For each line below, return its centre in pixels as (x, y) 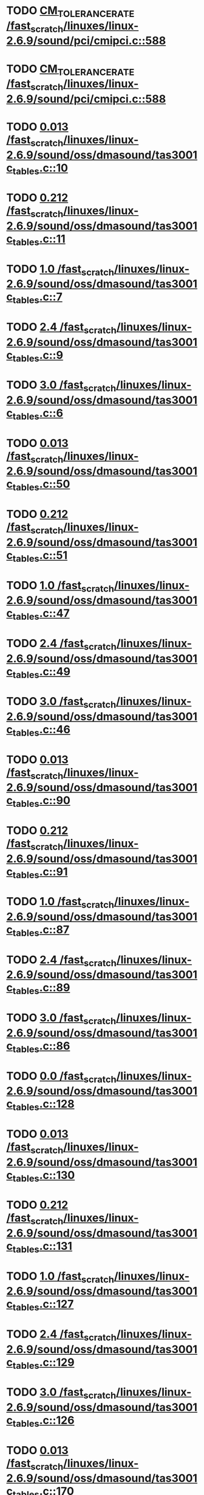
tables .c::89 (41, 989)
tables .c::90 (42, 801)
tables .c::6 (38, 414)
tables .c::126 (43, 1421)
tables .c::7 (37, 298)
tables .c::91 (40, 873)
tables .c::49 (42, 672)
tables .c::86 (41, 1047)
